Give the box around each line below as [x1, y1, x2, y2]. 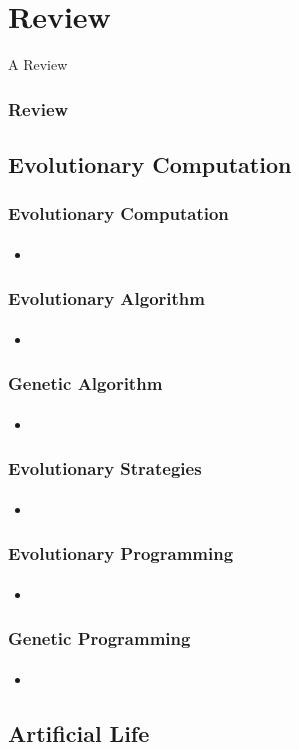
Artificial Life [8, 717, 150, 748]
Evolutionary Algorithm [8, 286, 205, 311]
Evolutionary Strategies [8, 456, 202, 481]
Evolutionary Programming [8, 541, 234, 566]
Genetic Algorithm [8, 371, 163, 396]
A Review [8, 54, 68, 75]
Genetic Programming [8, 626, 191, 651]
